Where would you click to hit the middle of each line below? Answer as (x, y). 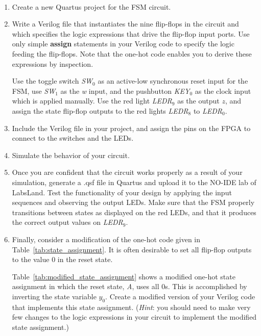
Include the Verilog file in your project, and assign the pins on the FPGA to (131, 128)
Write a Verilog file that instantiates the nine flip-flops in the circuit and (125, 24)
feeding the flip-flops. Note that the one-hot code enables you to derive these (132, 54)
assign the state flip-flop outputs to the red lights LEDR (100, 111)
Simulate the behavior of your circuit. (71, 155)
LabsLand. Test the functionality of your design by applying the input (122, 192)
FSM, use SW (34, 91)
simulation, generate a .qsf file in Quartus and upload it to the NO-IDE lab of (134, 182)
